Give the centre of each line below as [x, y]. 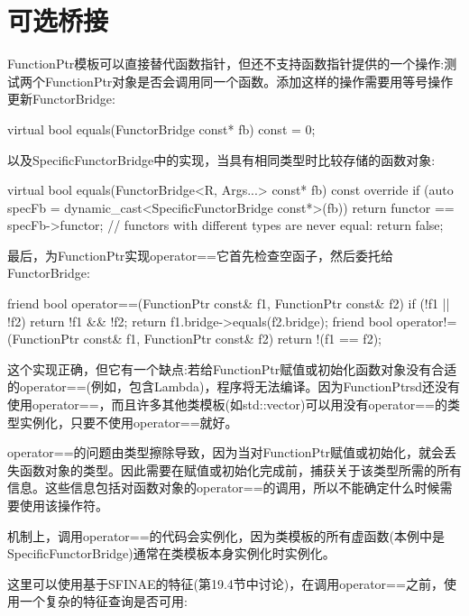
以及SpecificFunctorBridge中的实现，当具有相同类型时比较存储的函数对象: [221, 159]
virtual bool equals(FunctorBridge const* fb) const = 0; [161, 129]
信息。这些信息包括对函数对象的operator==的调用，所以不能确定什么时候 [224, 487]
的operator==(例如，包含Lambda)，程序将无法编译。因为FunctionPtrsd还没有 [234, 386]
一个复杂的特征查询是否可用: [103, 601]
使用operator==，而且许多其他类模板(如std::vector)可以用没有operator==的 [227, 405]
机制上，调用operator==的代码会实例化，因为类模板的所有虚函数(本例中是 [226, 535]
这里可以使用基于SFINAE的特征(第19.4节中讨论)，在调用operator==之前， [225, 583]
